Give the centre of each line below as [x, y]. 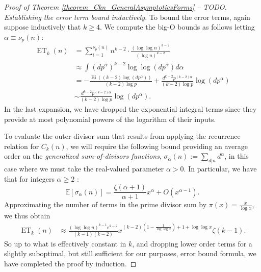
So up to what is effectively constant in [65, 243]
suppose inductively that [43, 27]
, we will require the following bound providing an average [157, 146]
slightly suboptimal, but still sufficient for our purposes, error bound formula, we [130, 253]
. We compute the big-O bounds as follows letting [177, 27]
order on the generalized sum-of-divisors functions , [83, 156]
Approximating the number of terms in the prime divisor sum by [106, 204]
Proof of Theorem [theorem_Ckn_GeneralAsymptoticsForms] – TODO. [115, 7]
